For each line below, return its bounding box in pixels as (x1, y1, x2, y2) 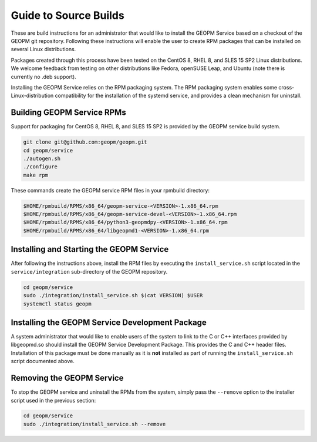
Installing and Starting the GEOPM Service (11, 244, 169, 254)
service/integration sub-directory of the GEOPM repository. (11, 268, 168, 275)
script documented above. (11, 358, 75, 365)
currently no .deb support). (11, 73, 76, 80)
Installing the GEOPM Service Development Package (11, 317, 207, 327)
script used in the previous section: (11, 397, 96, 404)
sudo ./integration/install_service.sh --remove (23, 421, 166, 427)
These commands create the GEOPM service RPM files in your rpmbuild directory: (11, 187, 210, 194)
